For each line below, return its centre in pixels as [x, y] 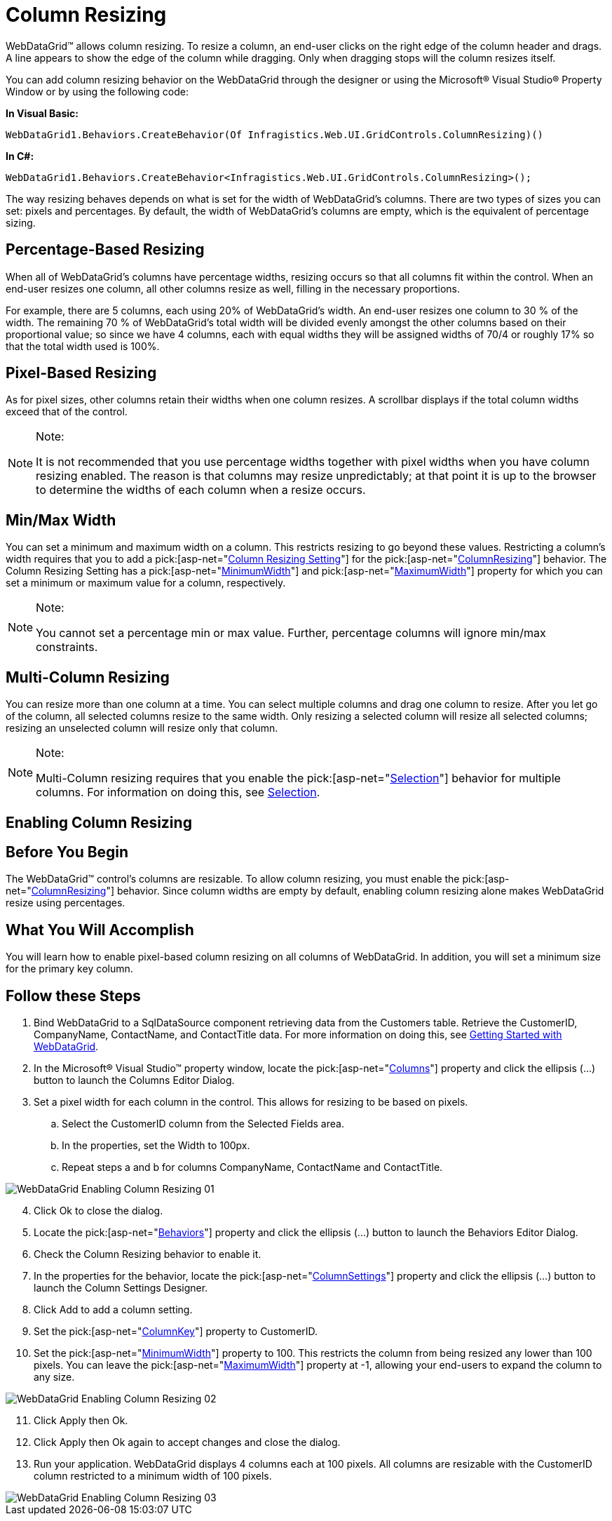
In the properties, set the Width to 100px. [156, 1146]
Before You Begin [67, 852]
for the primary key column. [69, 969]
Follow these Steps [73, 996]
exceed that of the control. [67, 412]
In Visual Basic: [42, 113]
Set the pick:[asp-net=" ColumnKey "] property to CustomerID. [176, 1332]
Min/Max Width [61, 520]
